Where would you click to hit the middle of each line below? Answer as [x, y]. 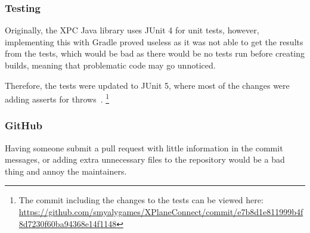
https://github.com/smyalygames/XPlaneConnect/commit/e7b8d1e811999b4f [161, 212]
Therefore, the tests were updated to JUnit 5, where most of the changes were [147, 85]
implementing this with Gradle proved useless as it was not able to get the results [154, 41]
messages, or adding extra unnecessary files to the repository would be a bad [145, 159]
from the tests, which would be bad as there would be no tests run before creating [155, 53]
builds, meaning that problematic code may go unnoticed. [110, 65]
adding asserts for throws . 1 [57, 98]
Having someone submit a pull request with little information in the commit [144, 147]
